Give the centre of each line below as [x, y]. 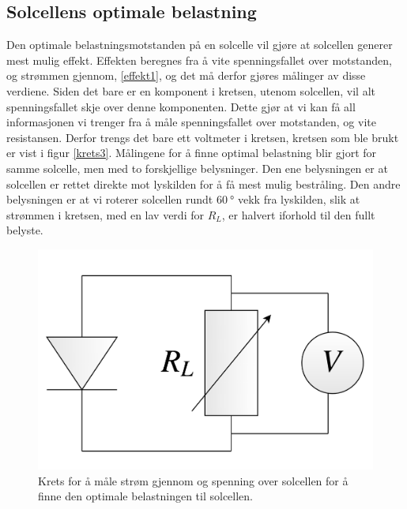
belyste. [25, 230]
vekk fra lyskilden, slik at [299, 199]
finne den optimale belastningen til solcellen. [146, 496]
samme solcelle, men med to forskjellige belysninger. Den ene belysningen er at [197, 168]
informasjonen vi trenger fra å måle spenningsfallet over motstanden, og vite [191, 122]
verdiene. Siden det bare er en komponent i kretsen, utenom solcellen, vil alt [191, 90]
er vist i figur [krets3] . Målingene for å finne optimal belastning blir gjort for [192, 153]
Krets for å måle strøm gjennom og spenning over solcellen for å [193, 480]
